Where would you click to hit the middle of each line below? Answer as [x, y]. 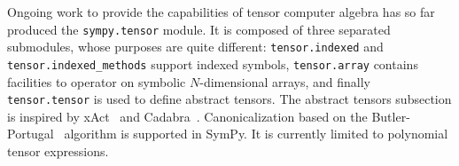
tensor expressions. [58, 151]
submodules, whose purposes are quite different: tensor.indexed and [195, 47]
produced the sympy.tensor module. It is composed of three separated [199, 29]
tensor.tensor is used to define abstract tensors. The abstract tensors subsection [229, 99]
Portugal [31, 134]
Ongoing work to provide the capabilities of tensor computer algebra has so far [221, 12]
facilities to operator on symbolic [97, 81]
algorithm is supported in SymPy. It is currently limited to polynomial [256, 134]
